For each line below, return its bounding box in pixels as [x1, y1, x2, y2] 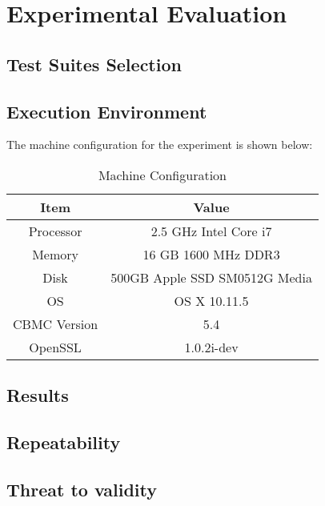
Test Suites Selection [6, 51, 182, 76]
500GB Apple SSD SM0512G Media [110, 267, 312, 287]
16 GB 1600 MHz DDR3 [142, 244, 280, 263]
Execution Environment [6, 98, 207, 123]
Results [6, 383, 69, 408]
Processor [28, 221, 82, 240]
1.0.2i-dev [184, 337, 239, 356]
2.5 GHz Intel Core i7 [150, 221, 272, 240]
